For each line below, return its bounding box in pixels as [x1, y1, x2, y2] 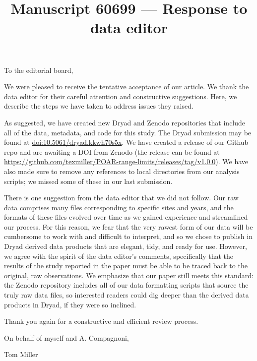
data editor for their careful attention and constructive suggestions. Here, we [4, 91, 237, 101]
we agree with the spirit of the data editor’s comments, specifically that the [4, 250, 233, 261]
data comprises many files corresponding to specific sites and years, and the [4, 202, 234, 212]
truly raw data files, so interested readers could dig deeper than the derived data [4, 290, 249, 300]
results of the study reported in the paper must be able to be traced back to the [4, 260, 248, 271]
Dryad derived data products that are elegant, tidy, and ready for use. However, [4, 241, 247, 251]
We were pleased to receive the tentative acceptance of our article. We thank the [4, 81, 249, 92]
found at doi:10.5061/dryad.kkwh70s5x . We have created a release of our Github [4, 137, 249, 147]
